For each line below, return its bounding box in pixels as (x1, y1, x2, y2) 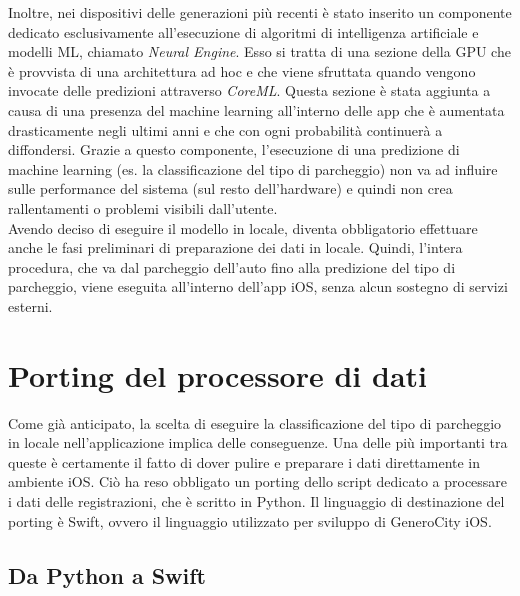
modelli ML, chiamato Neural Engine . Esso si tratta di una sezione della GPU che (8, 41, 511, 62)
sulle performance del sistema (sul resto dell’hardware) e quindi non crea (8, 178, 453, 199)
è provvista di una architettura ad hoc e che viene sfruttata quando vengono (8, 60, 476, 81)
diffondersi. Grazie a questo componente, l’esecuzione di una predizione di (8, 139, 460, 160)
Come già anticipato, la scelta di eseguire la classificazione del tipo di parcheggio (8, 412, 502, 433)
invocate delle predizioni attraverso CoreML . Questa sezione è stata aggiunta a (8, 80, 491, 101)
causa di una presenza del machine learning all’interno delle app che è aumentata (8, 99, 505, 120)
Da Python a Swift (8, 559, 207, 590)
